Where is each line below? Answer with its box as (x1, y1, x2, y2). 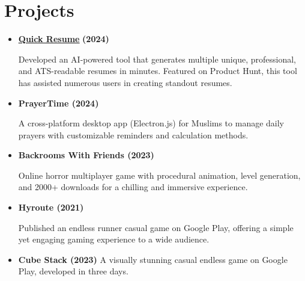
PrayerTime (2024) (18, 96, 99, 109)
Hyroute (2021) (18, 201, 84, 214)
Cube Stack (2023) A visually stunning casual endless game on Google (18, 253, 288, 265)
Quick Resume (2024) (18, 32, 109, 45)
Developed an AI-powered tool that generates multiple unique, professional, (18, 52, 296, 65)
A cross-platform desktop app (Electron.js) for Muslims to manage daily (18, 117, 285, 129)
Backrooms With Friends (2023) (18, 149, 154, 161)
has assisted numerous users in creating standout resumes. (18, 76, 232, 88)
